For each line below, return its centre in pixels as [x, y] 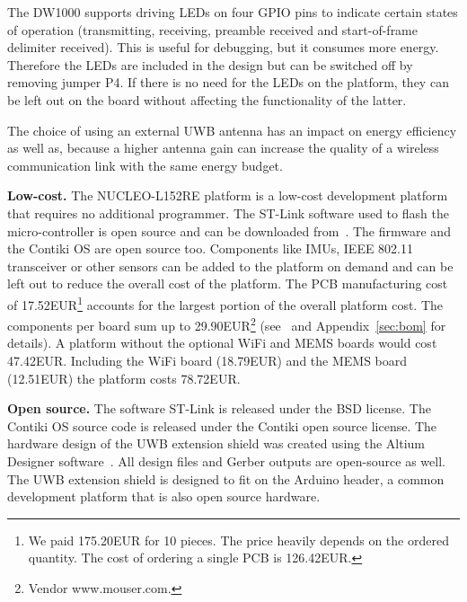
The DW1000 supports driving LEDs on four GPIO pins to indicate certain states [233, 12]
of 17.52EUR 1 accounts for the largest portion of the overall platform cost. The [225, 303]
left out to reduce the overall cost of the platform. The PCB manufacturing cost [228, 283]
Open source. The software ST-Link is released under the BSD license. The [219, 408]
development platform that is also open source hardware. [164, 496]
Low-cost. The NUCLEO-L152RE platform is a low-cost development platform [228, 195]
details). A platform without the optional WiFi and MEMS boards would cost [222, 343]
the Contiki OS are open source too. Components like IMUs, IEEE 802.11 [211, 248]
